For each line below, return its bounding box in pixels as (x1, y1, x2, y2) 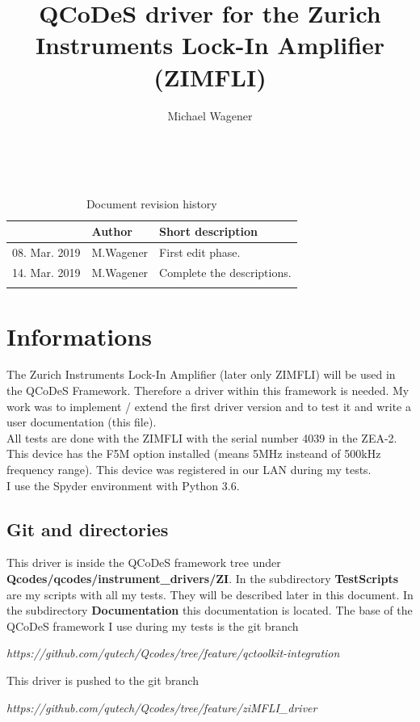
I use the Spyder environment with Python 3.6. (6, 476, 240, 493)
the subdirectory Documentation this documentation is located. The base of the (6, 602, 413, 619)
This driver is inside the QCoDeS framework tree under (6, 554, 281, 571)
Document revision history (86, 195, 217, 212)
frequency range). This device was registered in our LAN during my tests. (6, 461, 372, 477)
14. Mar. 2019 (12, 263, 81, 280)
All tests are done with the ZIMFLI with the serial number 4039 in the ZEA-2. (6, 429, 397, 446)
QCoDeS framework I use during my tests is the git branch (6, 617, 299, 634)
